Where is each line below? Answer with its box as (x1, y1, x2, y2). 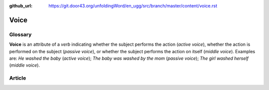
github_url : (9, 3, 32, 8)
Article (9, 75, 26, 82)
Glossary (9, 31, 32, 38)
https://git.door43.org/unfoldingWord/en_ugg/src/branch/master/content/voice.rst (48, 3, 218, 8)
